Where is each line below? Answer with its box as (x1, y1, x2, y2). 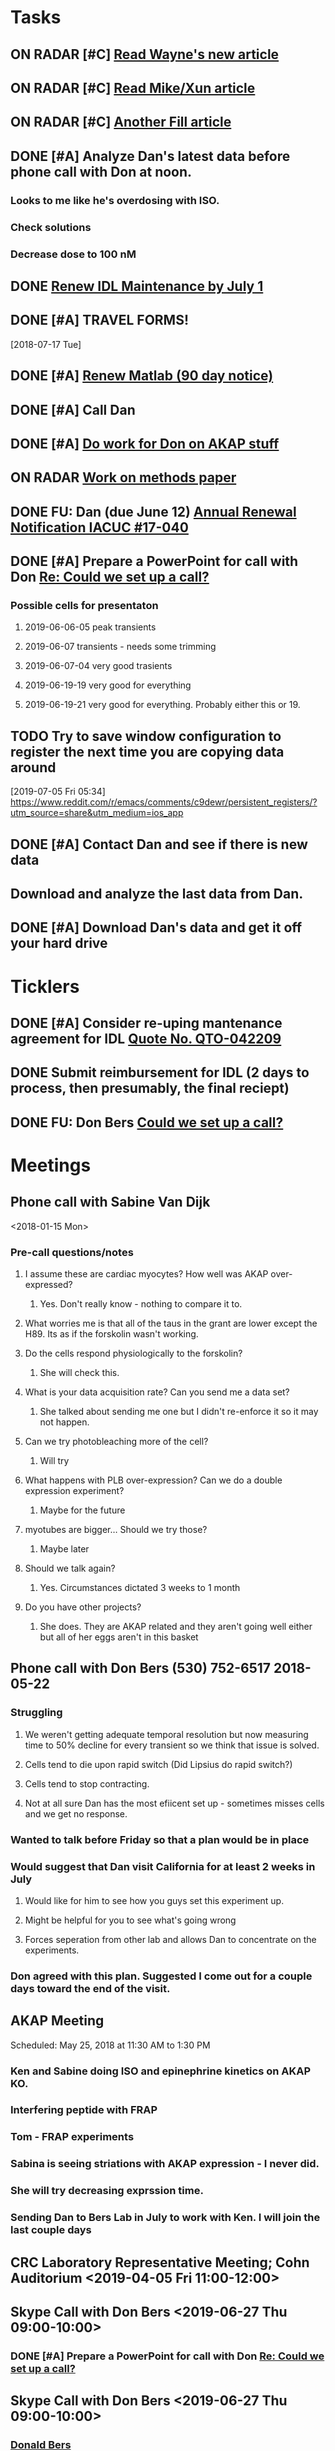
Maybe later (39, 1543, 90, 1555)
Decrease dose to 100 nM (10, 247, 137, 261)
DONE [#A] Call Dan (10, 401, 136, 418)
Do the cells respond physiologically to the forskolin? (24, 1347, 243, 1359)
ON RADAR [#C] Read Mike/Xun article (10, 79, 256, 96)
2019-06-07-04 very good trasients (24, 660, 173, 672)
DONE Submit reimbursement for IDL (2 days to (10, 1064, 310, 1081)
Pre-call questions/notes (10, 1245, 134, 1259)
